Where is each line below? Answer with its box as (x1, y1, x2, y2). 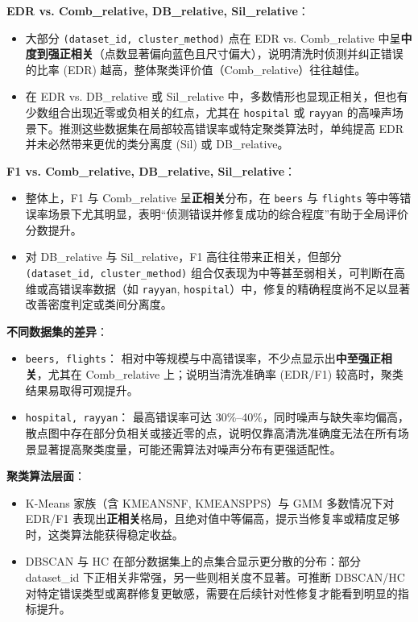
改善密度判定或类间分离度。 (25, 296, 172, 313)
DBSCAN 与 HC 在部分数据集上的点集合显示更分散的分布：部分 (25, 553, 361, 570)
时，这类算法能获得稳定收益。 (25, 525, 184, 542)
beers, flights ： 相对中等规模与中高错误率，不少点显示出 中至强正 (25, 350, 381, 367)
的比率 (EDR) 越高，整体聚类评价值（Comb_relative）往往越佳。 (25, 60, 366, 77)
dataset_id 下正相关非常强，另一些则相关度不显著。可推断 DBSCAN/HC (25, 569, 405, 586)
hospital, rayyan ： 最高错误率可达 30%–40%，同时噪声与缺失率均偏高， (25, 408, 409, 425)
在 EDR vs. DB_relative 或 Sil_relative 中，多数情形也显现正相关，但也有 (25, 88, 408, 105)
